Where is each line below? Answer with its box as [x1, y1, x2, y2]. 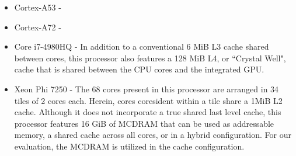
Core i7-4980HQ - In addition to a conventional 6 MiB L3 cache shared [14, 40, 269, 53]
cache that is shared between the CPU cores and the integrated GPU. [14, 63, 264, 75]
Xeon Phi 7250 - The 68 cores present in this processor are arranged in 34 [14, 82, 279, 95]
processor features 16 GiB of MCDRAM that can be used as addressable [14, 117, 274, 129]
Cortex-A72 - [14, 20, 61, 33]
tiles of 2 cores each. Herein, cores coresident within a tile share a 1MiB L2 [14, 94, 283, 106]
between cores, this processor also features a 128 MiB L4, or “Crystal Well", [14, 51, 286, 64]
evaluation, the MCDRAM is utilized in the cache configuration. [14, 140, 245, 152]
